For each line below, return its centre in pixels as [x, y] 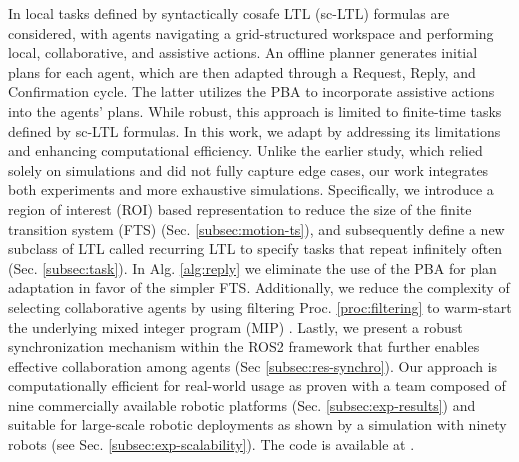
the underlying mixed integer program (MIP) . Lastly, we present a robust [235, 326]
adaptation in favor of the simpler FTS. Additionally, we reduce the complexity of [259, 287]
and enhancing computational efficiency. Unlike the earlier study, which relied [245, 150]
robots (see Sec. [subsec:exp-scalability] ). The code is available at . [211, 444]
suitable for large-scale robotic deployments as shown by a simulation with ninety [257, 424]
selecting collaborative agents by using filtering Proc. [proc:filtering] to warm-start [260, 306]
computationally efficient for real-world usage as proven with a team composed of [257, 385]
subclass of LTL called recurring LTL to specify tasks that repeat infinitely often [255, 248]
